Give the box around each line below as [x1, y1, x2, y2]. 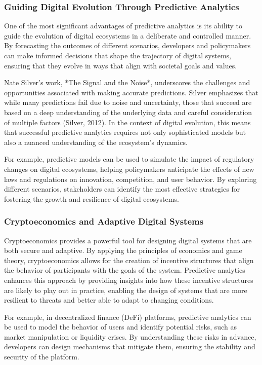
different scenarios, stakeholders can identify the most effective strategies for [4, 184, 240, 194]
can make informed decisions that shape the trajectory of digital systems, [4, 50, 231, 60]
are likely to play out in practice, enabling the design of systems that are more [4, 284, 247, 295]
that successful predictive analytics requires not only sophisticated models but [4, 127, 246, 137]
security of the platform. [4, 351, 79, 362]
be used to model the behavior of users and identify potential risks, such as [4, 321, 237, 332]
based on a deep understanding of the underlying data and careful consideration [4, 106, 252, 117]
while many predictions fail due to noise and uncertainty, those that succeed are [4, 97, 252, 107]
